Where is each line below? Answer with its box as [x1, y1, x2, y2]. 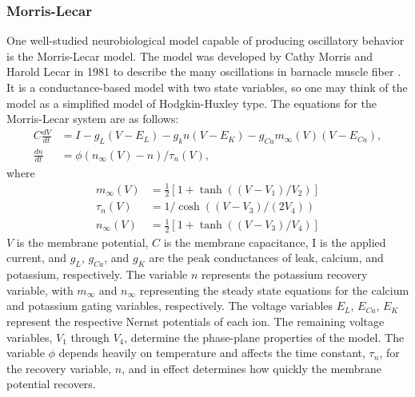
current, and [6, 249, 67, 266]
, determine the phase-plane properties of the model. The [124, 328, 405, 345]
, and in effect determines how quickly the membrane [122, 359, 382, 376]
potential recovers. [6, 375, 96, 392]
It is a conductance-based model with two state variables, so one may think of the [6, 79, 408, 95]
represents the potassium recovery [201, 266, 368, 283]
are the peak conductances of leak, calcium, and [149, 249, 384, 266]
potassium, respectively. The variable [6, 266, 188, 283]
